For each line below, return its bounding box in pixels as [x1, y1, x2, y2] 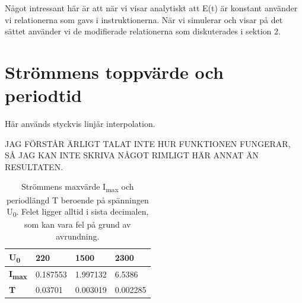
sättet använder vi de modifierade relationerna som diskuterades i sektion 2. [5, 25, 281, 37]
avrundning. [56, 229, 100, 242]
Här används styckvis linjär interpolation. [5, 117, 155, 130]
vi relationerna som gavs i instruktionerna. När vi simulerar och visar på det [5, 13, 283, 25]
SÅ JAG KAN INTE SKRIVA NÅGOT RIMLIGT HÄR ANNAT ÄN [5, 149, 259, 161]
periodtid [5, 83, 82, 107]
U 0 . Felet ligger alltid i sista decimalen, [7, 205, 149, 219]
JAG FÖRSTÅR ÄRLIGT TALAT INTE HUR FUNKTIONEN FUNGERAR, [5, 137, 291, 149]
